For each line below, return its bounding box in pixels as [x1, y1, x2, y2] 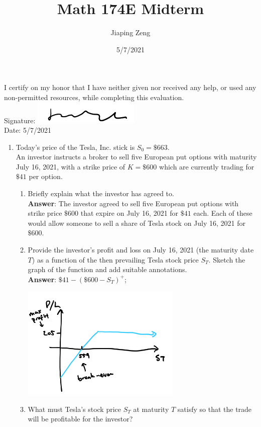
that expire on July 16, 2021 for [80, 208, 179, 218]
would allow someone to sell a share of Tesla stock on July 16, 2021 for [28, 217, 246, 228]
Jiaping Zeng [110, 27, 151, 38]
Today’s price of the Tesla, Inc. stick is [16, 141, 135, 152]
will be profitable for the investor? [28, 413, 133, 424]
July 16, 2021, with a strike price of [16, 161, 125, 172]
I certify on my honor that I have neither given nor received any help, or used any [4, 82, 256, 93]
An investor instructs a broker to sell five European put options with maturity [16, 151, 257, 162]
